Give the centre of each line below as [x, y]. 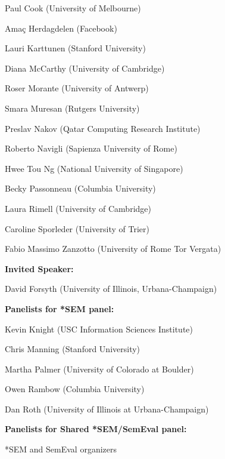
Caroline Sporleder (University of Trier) [77, 228]
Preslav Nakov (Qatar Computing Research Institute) [103, 128]
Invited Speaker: [39, 268]
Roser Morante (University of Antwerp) [77, 88]
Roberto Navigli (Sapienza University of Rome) [91, 148]
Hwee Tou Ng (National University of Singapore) [94, 168]
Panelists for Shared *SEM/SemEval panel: [96, 429]
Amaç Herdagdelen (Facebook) [61, 28]
